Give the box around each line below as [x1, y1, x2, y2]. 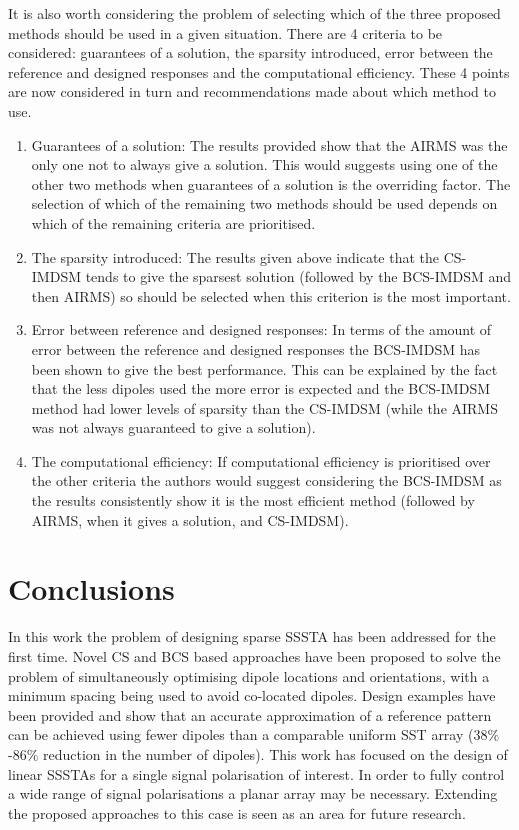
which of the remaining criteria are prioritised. [31, 212, 316, 233]
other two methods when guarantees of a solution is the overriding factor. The [31, 173, 511, 194]
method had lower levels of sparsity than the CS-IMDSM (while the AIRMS [31, 397, 498, 418]
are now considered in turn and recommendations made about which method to [8, 81, 496, 102]
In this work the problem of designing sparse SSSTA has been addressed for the [8, 626, 496, 647]
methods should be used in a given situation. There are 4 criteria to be [8, 22, 443, 43]
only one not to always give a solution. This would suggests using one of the [31, 154, 498, 175]
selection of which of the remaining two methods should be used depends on [31, 193, 498, 214]
